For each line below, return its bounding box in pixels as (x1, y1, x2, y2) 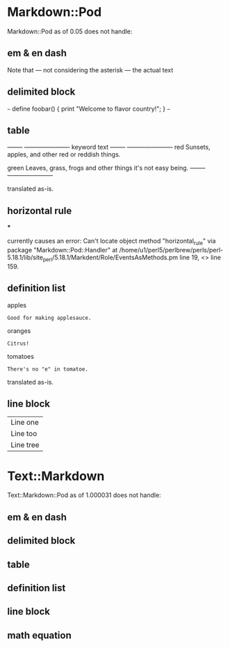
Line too (10, 429, 38, 439)
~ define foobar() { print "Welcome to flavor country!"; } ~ (7, 104, 171, 113)
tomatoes (7, 352, 35, 360)
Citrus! (7, 340, 30, 347)
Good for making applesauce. (7, 314, 92, 321)
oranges (7, 326, 31, 334)
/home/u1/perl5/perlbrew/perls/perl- (119, 245, 224, 254)
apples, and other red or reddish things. (7, 150, 121, 159)
